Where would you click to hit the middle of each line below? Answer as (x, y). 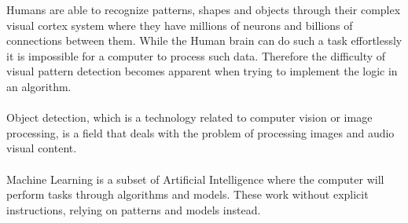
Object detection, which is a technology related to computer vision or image (189, 117)
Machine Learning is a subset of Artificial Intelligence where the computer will (195, 179)
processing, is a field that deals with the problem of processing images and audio (200, 132)
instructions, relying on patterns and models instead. (134, 209)
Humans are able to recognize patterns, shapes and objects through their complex (204, 9)
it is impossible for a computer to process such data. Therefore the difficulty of (196, 55)
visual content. (42, 148)
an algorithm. (39, 86)
